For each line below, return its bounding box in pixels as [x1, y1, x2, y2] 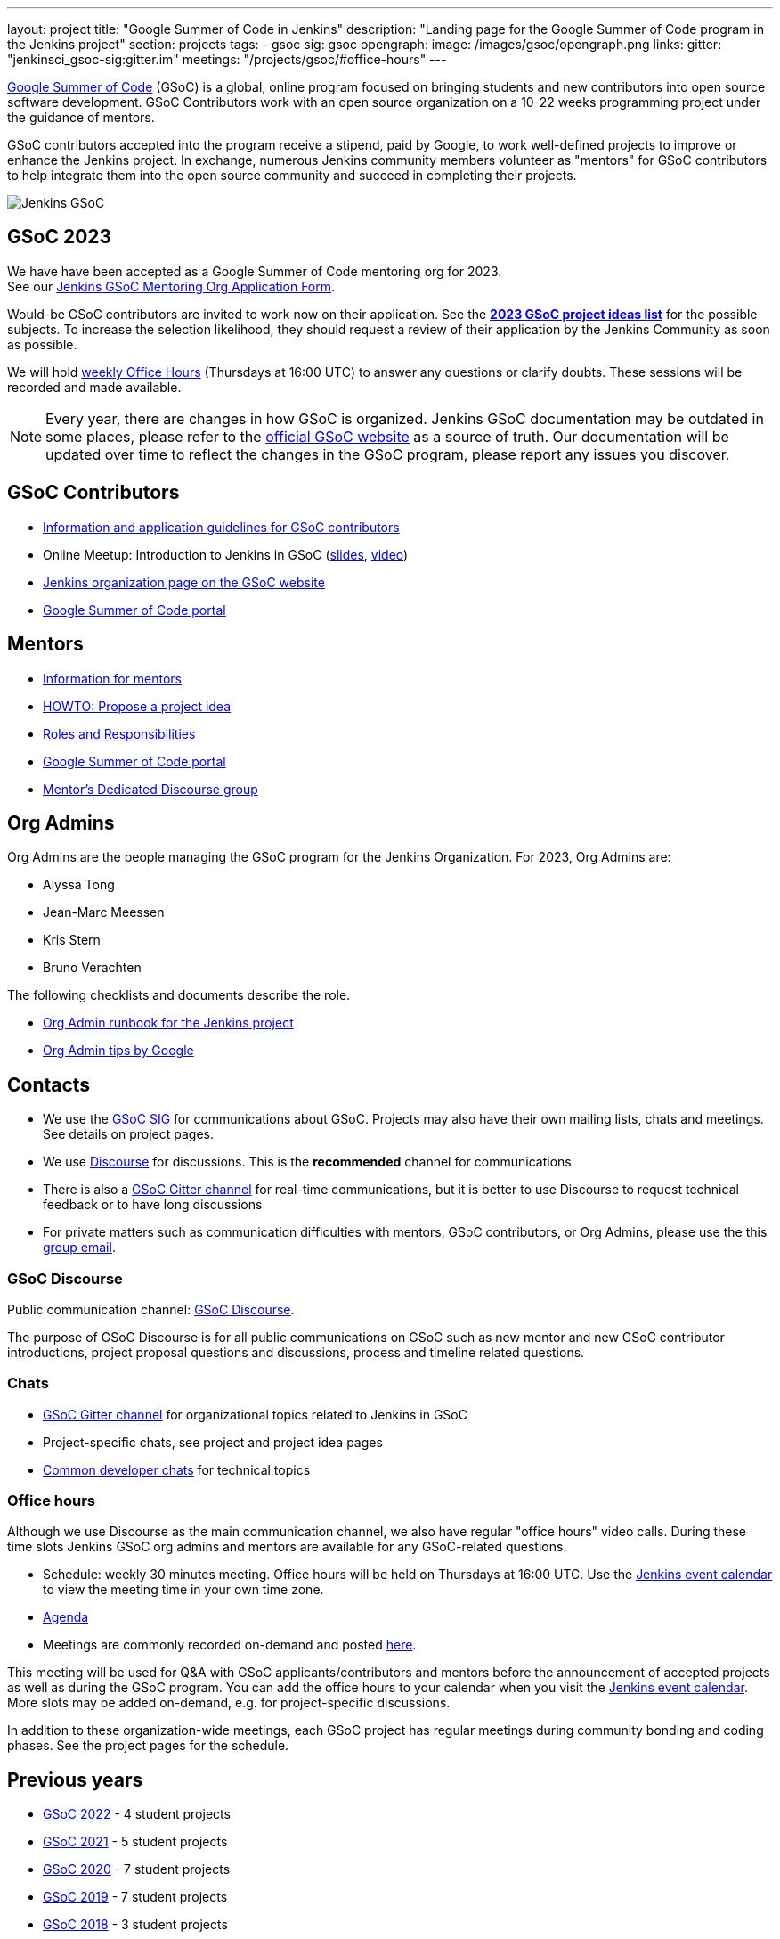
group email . [43, 1239, 116, 1256]
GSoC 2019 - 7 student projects [43, 1889, 228, 1905]
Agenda [43, 1609, 89, 1625]
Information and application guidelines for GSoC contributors [43, 519, 400, 535]
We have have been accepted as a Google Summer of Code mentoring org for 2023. [7, 263, 502, 279]
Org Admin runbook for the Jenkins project [43, 1015, 294, 1031]
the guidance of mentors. [7, 110, 155, 125]
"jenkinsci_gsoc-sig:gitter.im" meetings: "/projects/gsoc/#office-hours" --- [7, 52, 447, 67]
